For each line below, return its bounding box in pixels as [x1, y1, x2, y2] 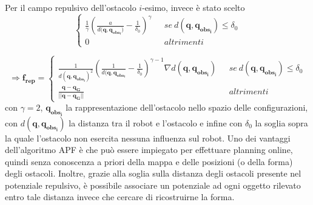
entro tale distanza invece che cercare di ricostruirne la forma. [5, 190, 235, 203]
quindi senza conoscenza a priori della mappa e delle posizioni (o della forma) [5, 155, 293, 168]
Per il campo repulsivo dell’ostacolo [5, 1, 136, 13]
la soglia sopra [255, 116, 308, 129]
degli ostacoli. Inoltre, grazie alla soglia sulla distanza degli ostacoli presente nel [5, 167, 301, 180]
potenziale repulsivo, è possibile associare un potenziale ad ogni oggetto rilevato [5, 178, 301, 191]
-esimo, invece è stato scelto [142, 1, 245, 13]
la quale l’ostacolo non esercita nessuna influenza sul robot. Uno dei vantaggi [5, 131, 291, 144]
